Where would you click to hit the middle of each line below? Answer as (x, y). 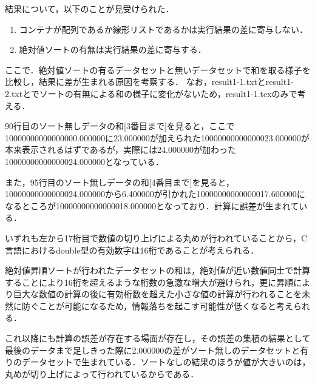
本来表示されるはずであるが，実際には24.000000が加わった (120, 150)
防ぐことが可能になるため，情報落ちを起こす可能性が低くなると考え (157, 305)
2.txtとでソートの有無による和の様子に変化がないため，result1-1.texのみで (151, 93)
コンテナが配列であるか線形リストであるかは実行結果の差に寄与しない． (163, 29)
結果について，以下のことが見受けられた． (90, 8)
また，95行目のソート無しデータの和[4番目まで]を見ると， (120, 182)
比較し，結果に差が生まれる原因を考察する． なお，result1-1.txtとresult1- (149, 82)
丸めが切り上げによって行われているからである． (102, 373)
